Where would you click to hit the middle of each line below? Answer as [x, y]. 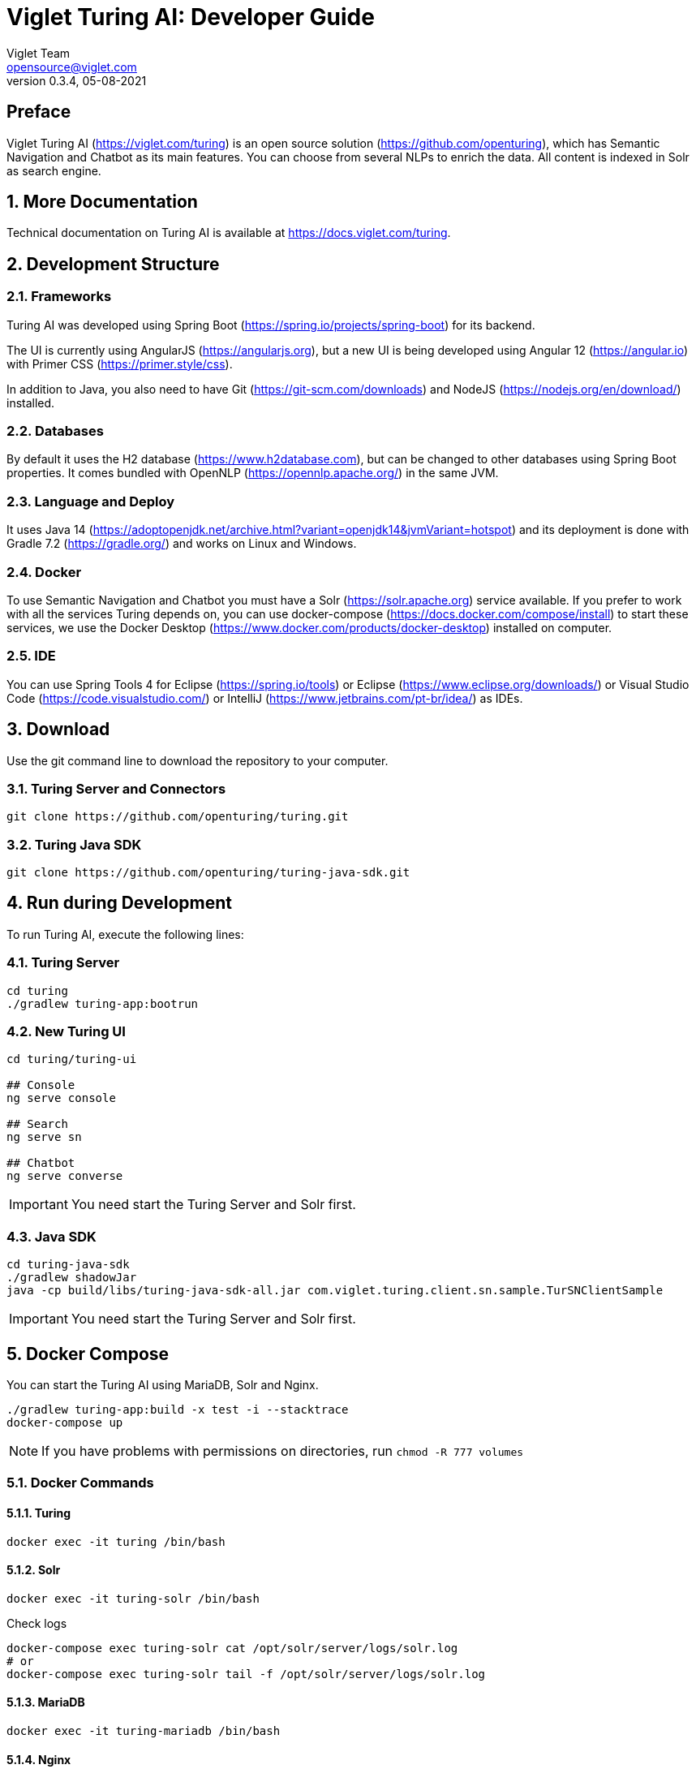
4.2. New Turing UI [66, 1031]
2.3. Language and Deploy [91, 501]
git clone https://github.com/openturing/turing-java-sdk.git [208, 872]
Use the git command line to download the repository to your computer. [198, 760]
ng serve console [61, 1098]
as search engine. [54, 170]
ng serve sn [44, 1137]
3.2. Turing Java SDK [74, 844]
